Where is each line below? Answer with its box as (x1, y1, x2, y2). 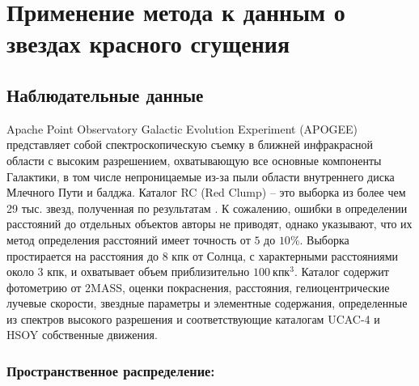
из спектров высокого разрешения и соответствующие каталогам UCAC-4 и (6, 310, 380, 327)
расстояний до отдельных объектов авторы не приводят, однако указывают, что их (6, 215, 413, 232)
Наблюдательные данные (6, 82, 204, 107)
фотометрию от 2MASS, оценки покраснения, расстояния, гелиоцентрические (6, 278, 390, 295)
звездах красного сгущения (6, 27, 290, 60)
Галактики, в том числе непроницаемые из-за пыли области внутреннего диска (6, 168, 395, 185)
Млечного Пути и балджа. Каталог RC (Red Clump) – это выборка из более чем (6, 184, 406, 201)
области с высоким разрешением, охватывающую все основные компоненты (6, 151, 382, 168)
